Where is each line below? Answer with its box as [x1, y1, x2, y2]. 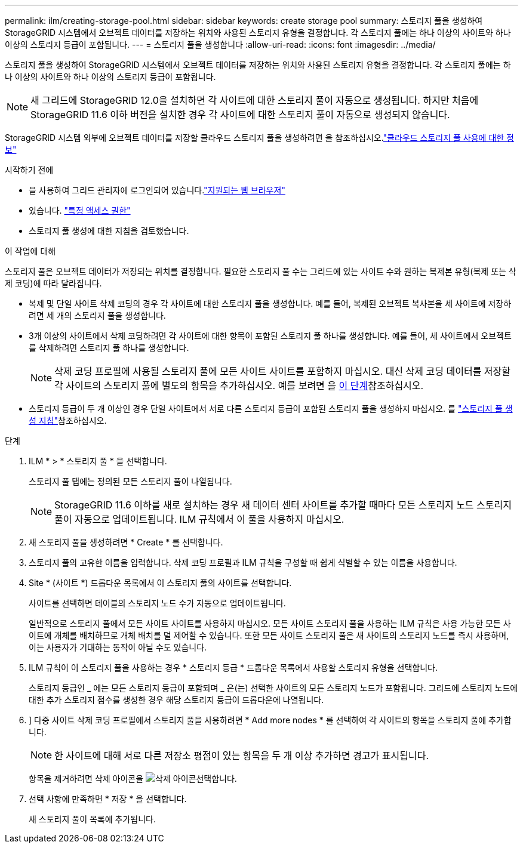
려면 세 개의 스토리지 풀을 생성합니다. [29, 310, 166, 320]
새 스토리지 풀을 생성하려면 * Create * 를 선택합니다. [29, 537, 223, 547]
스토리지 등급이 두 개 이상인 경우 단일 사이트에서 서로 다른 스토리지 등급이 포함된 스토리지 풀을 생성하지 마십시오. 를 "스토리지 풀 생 [29, 403, 513, 414]
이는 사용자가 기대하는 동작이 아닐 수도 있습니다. [29, 642, 207, 652]
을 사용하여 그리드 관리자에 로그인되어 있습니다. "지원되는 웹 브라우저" [29, 185, 285, 195]
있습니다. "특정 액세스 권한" [29, 205, 131, 215]
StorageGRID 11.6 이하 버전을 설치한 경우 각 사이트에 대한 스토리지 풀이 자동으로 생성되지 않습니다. [30, 109, 450, 121]
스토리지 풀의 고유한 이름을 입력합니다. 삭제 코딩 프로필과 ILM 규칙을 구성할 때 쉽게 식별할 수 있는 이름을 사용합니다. [29, 557, 457, 568]
